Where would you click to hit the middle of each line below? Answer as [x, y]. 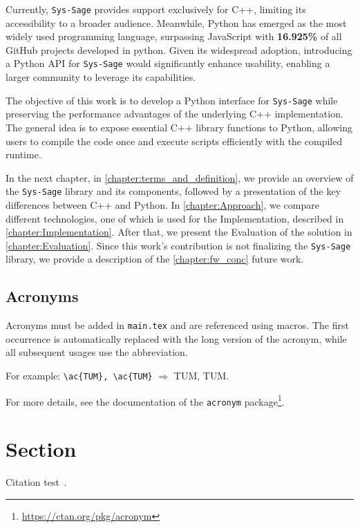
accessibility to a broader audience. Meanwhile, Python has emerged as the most [176, 22]
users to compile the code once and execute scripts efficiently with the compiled [174, 141]
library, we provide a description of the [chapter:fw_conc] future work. [155, 259]
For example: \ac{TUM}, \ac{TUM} [79, 376]
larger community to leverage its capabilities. [101, 77]
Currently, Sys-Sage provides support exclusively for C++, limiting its [156, 9]
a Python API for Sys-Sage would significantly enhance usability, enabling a [168, 63]
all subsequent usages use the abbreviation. [97, 352]
